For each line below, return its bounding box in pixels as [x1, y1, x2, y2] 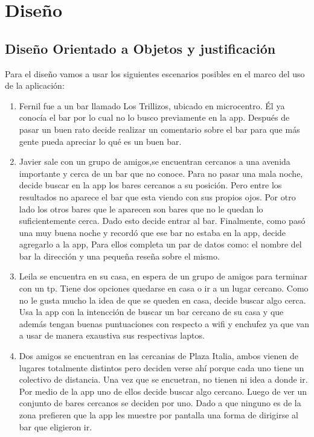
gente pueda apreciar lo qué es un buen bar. [19, 135, 182, 147]
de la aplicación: [5, 79, 65, 92]
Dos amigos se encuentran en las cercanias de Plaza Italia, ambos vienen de [19, 349, 298, 362]
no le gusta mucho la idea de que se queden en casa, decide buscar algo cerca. [19, 293, 306, 306]
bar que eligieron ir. [19, 420, 92, 433]
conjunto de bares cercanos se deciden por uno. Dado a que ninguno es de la [19, 397, 301, 409]
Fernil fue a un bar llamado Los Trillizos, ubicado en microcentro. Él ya [19, 99, 285, 112]
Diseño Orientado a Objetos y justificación [5, 39, 276, 57]
